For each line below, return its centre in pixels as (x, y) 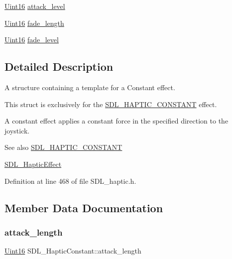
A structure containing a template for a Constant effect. (90, 87)
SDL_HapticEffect (33, 164)
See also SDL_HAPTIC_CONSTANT (63, 147)
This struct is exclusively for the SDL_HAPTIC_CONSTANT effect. (111, 104)
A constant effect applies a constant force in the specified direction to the (116, 121)
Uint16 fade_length (34, 23)
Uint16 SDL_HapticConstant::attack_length (73, 251)
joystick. (17, 130)
